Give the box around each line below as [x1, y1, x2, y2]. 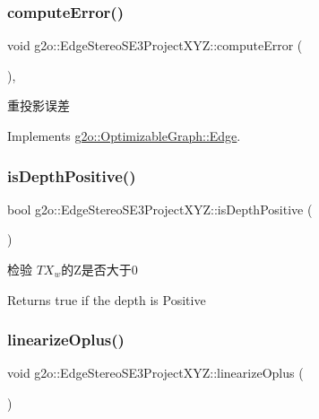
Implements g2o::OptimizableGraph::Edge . [7, 127, 241, 144]
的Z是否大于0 [61, 260, 138, 278]
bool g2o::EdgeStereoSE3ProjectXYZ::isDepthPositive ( [7, 199, 313, 218]
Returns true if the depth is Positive [7, 290, 206, 309]
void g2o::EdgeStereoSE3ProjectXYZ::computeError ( [7, 36, 303, 55]
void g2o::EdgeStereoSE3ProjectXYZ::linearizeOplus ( [7, 363, 304, 382]
